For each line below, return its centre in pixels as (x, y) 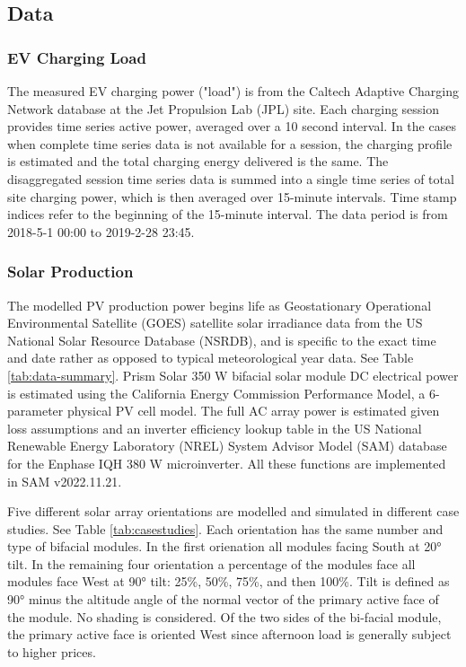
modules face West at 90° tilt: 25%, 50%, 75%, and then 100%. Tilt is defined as (229, 581)
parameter (35, 411)
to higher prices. (52, 651)
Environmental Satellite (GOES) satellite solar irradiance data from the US (215, 323)
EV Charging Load (77, 57)
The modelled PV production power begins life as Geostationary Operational (220, 305)
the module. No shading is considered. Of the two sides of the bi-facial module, (224, 616)
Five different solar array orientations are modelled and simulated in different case (233, 511)
